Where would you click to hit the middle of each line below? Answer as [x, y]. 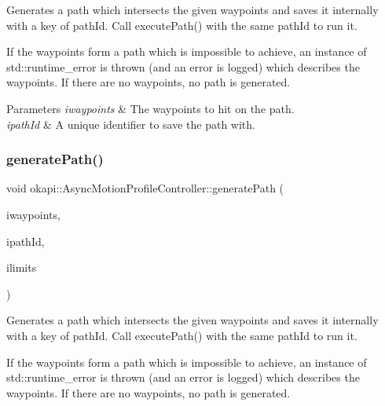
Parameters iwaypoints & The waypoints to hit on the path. [150, 108]
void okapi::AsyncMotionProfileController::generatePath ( [145, 188]
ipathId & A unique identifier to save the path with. [131, 124]
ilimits [22, 267]
